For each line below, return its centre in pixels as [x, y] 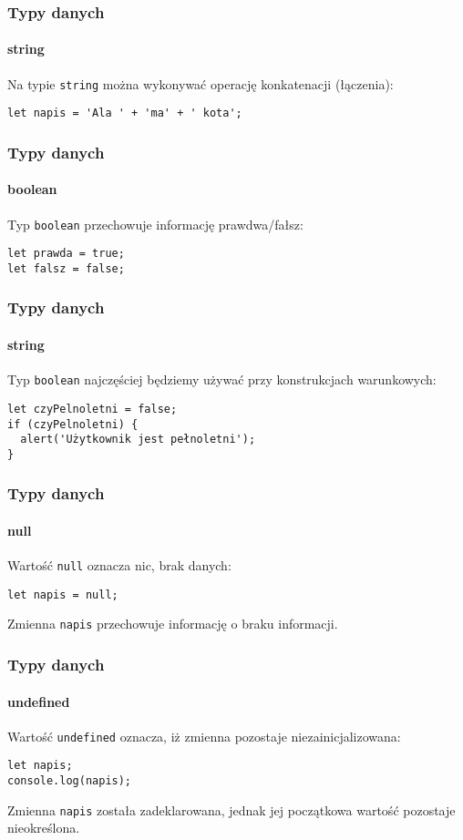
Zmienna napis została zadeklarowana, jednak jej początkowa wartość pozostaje [231, 809]
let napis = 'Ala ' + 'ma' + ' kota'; [125, 113]
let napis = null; [63, 594]
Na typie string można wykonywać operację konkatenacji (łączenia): [201, 83]
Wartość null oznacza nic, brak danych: [119, 565]
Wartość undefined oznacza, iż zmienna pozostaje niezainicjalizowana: [204, 736]
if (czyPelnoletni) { [73, 424]
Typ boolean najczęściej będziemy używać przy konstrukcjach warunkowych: [222, 379]
